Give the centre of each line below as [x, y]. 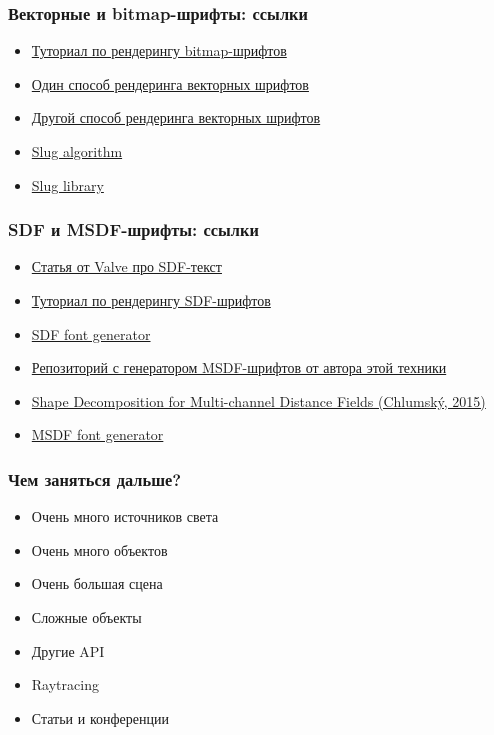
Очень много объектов [99, 549]
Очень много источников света [125, 516]
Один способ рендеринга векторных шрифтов [170, 83]
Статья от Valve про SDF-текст [126, 266]
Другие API [68, 650]
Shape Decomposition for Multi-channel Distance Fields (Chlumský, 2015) [258, 400]
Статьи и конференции [100, 717]
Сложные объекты [86, 616]
